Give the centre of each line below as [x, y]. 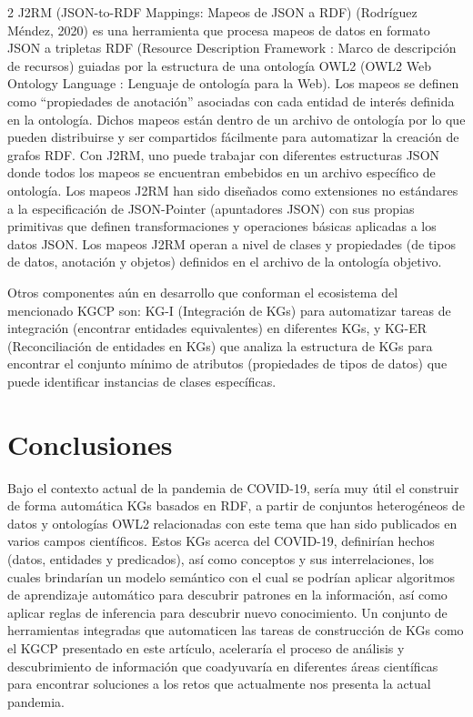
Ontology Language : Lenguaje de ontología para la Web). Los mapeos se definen [233, 83]
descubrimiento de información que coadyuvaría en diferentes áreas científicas [223, 666]
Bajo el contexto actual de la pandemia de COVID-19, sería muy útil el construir [233, 487]
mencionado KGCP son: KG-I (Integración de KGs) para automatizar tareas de [229, 310]
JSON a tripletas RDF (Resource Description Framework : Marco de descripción [232, 48]
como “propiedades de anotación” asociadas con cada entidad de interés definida [231, 101]
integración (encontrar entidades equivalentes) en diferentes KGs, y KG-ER [217, 328]
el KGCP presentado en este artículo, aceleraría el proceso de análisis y [206, 647]
